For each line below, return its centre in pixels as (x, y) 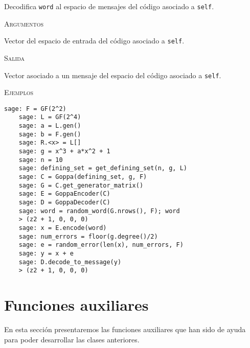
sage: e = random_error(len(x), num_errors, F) (101, 245)
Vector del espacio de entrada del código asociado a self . (94, 41)
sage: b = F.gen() (50, 134)
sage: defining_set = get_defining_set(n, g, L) (103, 168)
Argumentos (24, 23)
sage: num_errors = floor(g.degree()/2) (88, 236)
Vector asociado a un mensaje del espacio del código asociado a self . (113, 75)
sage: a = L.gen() (50, 126)
